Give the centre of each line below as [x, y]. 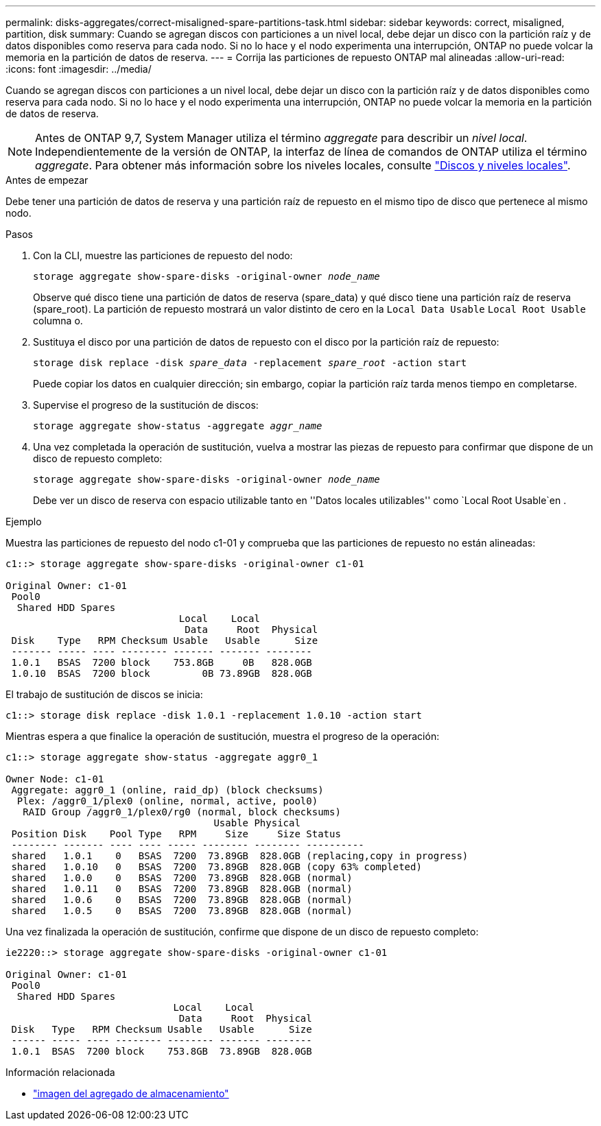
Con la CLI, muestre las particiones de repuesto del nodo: [163, 255]
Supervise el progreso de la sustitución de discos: [146, 405]
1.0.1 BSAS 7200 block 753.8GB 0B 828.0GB [162, 662]
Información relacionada [60, 1072]
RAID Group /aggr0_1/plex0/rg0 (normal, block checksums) [182, 812]
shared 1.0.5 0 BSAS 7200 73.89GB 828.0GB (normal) [182, 911]
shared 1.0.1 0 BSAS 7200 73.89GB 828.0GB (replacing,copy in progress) [240, 856]
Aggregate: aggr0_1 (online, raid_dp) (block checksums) [167, 790]
